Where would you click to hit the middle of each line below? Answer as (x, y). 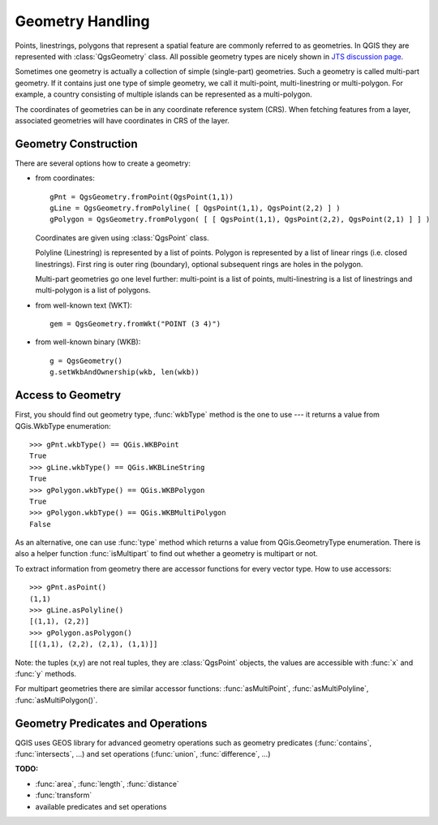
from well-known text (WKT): (84, 305)
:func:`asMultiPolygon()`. (56, 700)
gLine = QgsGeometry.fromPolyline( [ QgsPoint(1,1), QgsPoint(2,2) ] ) (195, 208)
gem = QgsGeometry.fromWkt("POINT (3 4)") (135, 324)
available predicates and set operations (101, 806)
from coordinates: (65, 178)
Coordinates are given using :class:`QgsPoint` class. (122, 238)
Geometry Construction (76, 143)
